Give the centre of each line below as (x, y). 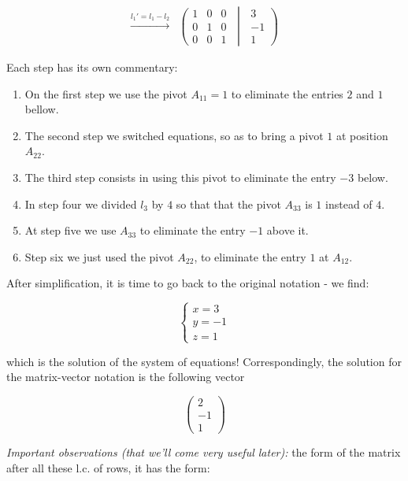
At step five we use (70, 230)
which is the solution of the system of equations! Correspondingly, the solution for (204, 361)
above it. (287, 230)
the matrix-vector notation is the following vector (126, 377)
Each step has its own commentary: (92, 67)
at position (362, 135)
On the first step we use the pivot (106, 93)
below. (373, 177)
